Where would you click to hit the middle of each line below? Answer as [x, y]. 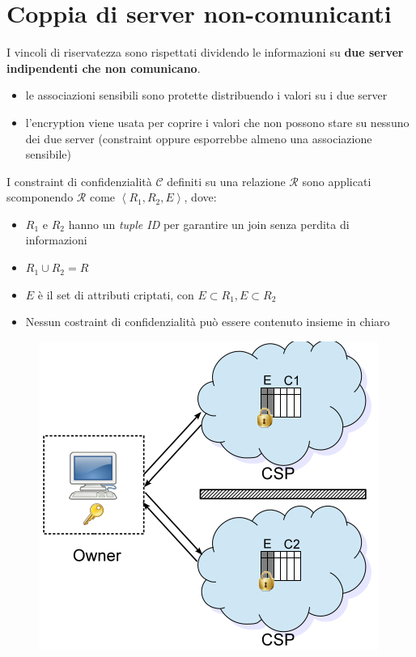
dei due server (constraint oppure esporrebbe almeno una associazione [199, 138]
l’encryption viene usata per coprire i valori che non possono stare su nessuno [217, 122]
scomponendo [40, 197]
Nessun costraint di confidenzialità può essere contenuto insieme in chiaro [208, 322]
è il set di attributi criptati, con [116, 294]
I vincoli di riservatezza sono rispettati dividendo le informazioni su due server [205, 52]
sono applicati [337, 181]
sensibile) [48, 154]
